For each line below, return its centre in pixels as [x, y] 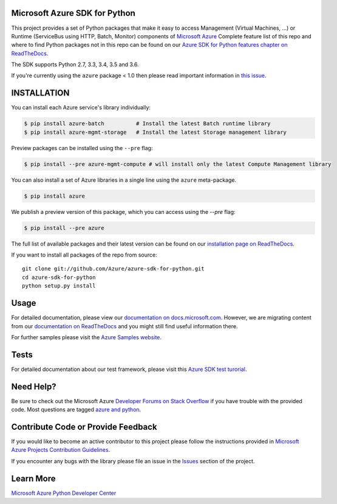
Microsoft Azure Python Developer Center [64, 493]
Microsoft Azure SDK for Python [73, 13]
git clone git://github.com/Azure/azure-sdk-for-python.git [113, 269]
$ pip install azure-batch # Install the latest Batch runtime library [147, 124]
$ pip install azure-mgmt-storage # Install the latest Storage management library [155, 132]
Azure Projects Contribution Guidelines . [61, 450]
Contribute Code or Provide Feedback [84, 426]
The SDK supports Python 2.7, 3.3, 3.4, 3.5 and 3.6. [75, 64]
